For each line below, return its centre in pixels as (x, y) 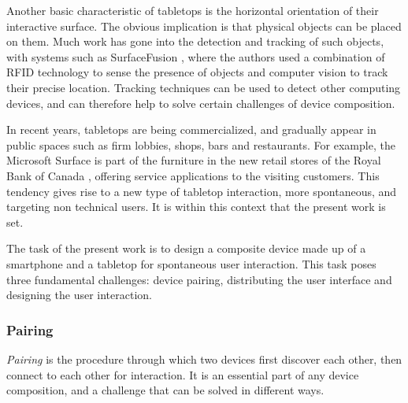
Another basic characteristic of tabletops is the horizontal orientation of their (193, 10)
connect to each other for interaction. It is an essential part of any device (183, 374)
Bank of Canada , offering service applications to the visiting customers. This (193, 175)
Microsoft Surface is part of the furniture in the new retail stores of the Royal (194, 160)
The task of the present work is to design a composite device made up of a (186, 248)
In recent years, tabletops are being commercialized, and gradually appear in (191, 129)
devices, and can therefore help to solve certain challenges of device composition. (201, 103)
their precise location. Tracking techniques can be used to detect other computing (204, 87)
